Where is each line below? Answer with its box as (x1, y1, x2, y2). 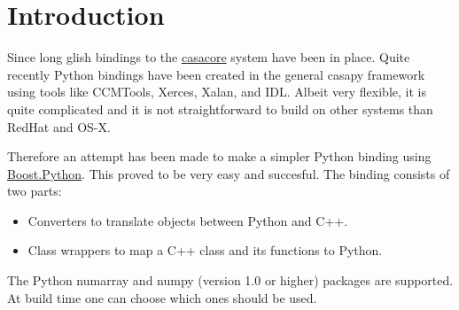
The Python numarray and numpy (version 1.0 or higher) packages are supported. (7, 271, 454, 290)
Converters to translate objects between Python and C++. (27, 211, 348, 229)
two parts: (7, 182, 62, 200)
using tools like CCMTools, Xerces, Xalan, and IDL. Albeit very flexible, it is (7, 82, 426, 101)
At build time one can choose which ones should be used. (7, 288, 317, 306)
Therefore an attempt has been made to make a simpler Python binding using (7, 147, 432, 166)
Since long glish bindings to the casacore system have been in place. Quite (7, 48, 410, 66)
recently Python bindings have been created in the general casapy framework (7, 65, 425, 83)
